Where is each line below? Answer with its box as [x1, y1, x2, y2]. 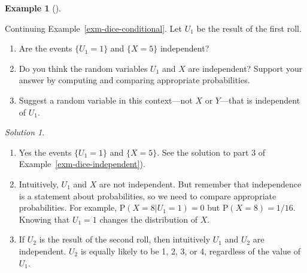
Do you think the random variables [19, 62, 148, 74]
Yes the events [19, 145, 72, 158]
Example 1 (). [5, 2, 61, 14]
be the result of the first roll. [196, 22, 302, 34]
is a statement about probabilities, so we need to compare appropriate [19, 189, 276, 202]
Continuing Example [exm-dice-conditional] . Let [5, 22, 182, 34]
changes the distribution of [99, 213, 197, 225]
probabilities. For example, [19, 201, 117, 214]
